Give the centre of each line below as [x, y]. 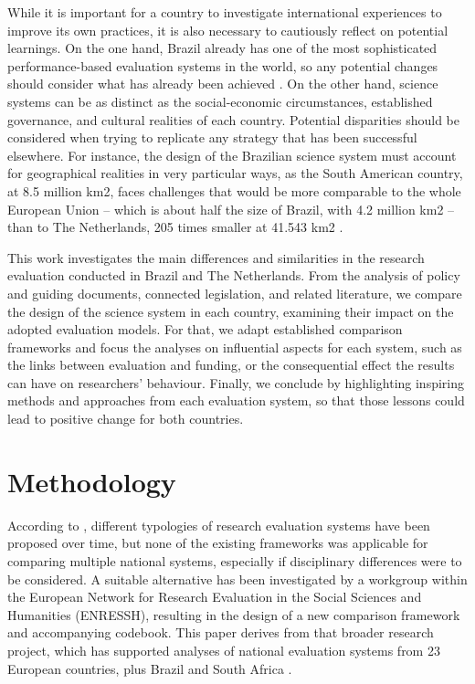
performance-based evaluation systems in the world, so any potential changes [223, 65]
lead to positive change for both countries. [126, 419]
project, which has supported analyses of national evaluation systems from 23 [224, 650]
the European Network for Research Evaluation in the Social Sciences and [215, 597]
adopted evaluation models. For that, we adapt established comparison [205, 329]
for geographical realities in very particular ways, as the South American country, [235, 173]
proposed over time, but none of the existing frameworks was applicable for [218, 543]
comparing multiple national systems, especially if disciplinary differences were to [235, 560]
